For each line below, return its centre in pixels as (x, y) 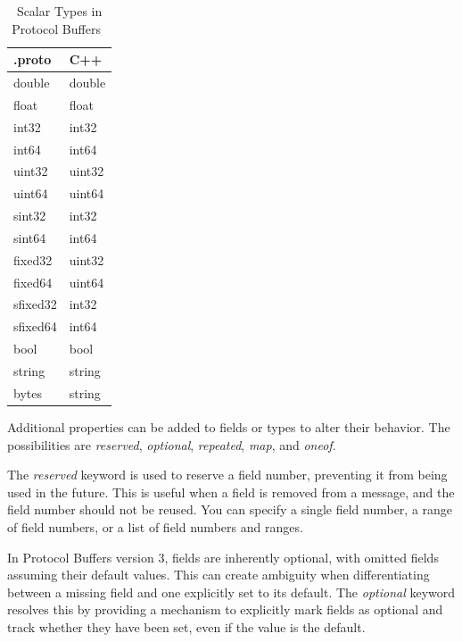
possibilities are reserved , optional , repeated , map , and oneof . (172, 444)
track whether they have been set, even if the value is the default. (186, 626)
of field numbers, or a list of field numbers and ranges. (155, 526)
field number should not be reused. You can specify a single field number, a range (230, 509)
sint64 (30, 237)
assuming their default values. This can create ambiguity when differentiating (219, 575)
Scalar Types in (59, 11)
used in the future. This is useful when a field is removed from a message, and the (231, 492)
